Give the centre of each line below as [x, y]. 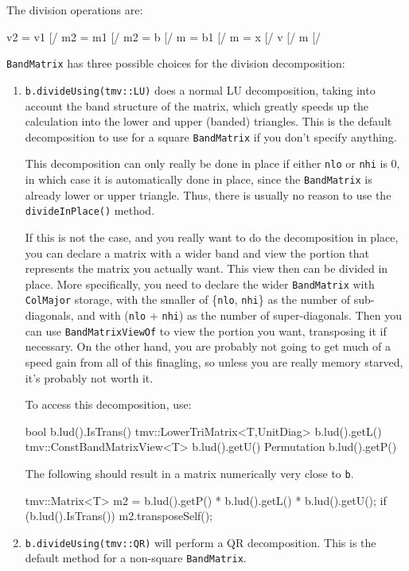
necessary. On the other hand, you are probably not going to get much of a [208, 346]
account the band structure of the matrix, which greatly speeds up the [197, 105]
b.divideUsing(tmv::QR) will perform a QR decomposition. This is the [201, 542]
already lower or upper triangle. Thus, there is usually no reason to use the [208, 194]
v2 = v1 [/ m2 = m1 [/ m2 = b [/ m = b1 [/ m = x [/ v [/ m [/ [164, 36]
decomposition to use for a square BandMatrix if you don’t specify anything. [211, 136]
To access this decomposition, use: [108, 404]
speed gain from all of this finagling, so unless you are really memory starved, [214, 361]
